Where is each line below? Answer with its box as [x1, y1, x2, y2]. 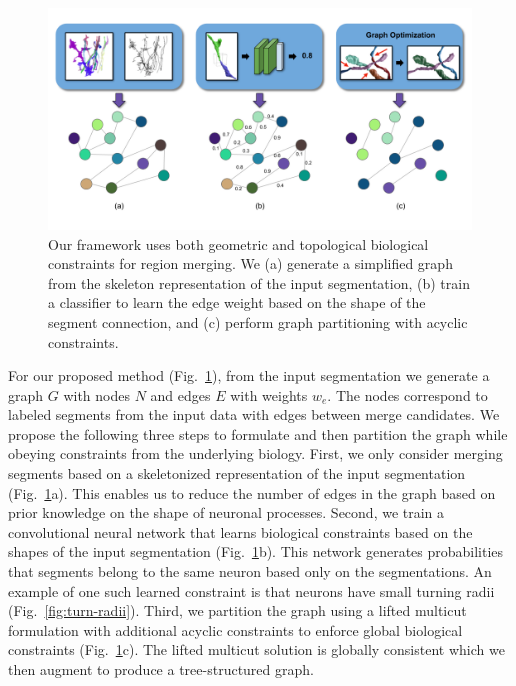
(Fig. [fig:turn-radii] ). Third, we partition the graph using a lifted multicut [8, 600, 467, 621]
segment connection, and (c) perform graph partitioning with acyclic [48, 311, 468, 332]
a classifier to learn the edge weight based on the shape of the [48, 292, 426, 313]
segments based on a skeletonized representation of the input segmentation [8, 463, 466, 484]
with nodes [63, 384, 130, 405]
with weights [230, 384, 308, 405]
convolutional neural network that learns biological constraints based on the [8, 521, 473, 542]
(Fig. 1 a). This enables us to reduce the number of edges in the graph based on [8, 482, 496, 503]
